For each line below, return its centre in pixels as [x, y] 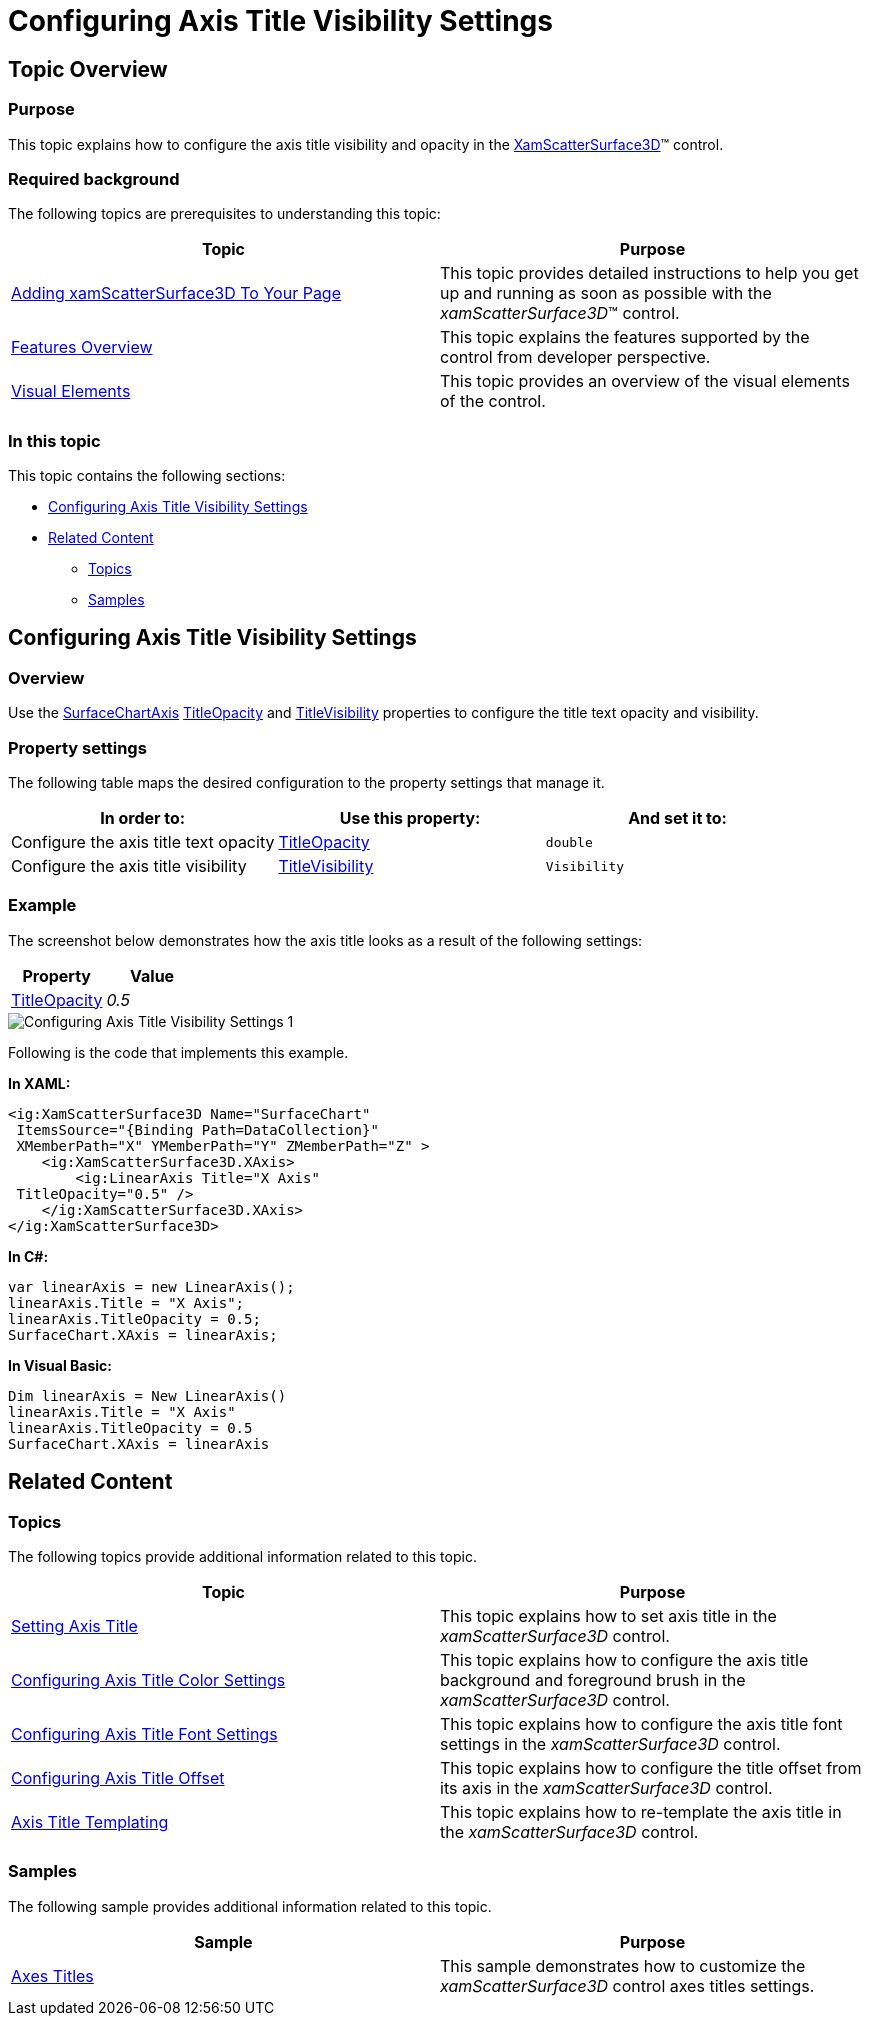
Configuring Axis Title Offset [118, 1777]
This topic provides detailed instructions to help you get [649, 273]
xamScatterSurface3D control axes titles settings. [627, 1985]
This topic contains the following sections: [147, 476]
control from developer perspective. [575, 357]
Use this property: [410, 818]
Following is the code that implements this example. [178, 1052]
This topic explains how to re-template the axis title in [641, 1811]
